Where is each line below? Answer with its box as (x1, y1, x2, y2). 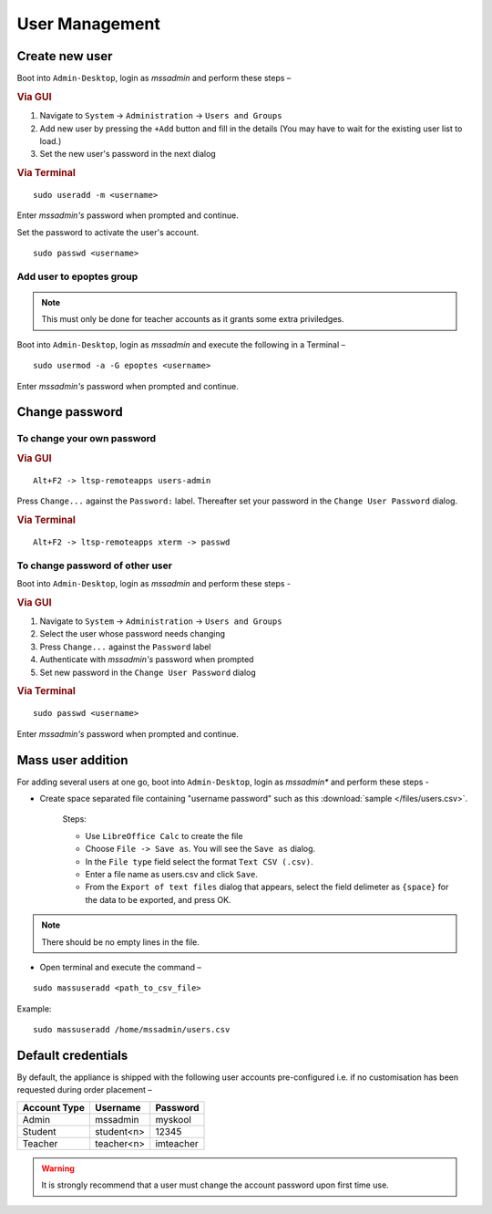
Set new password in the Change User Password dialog (39, 667, 257, 678)
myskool (155, 1113, 191, 1126)
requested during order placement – (16, 1084, 152, 1095)
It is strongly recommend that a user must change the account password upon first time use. (41, 1179, 389, 1190)
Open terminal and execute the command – (39, 961, 202, 972)
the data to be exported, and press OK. (85, 894, 231, 905)
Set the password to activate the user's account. (16, 226, 200, 237)
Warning (41, 1163, 75, 1174)
